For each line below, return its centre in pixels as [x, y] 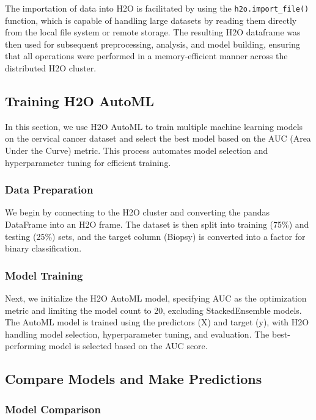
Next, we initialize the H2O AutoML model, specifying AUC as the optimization [156, 298]
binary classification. [43, 248]
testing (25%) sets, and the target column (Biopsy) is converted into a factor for [155, 236]
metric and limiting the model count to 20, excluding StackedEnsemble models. [153, 310]
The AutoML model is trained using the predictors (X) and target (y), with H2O [157, 322]
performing [25, 346]
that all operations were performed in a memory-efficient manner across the [146, 56]
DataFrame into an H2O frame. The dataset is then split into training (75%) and [157, 224]
